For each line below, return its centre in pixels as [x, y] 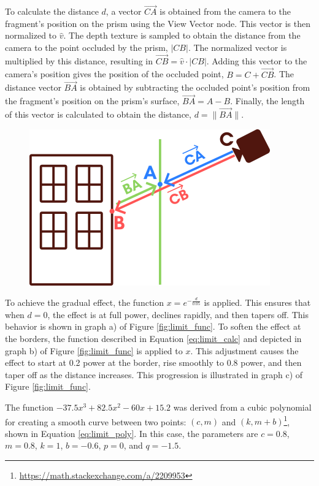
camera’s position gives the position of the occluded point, [114, 74]
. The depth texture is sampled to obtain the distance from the [182, 35]
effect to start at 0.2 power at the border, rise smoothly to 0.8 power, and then [153, 363]
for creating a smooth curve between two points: [96, 421]
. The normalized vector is [237, 47]
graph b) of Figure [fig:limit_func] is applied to [94, 350]
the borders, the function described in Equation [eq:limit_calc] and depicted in [153, 339]
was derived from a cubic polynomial [242, 407]
